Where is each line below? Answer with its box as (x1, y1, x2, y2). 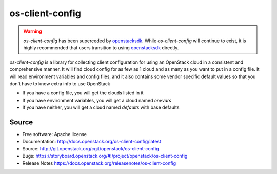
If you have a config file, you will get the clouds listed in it (22, 90, 144, 96)
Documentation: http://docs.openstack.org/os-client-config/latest (22, 139, 162, 145)
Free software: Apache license (22, 131, 87, 137)
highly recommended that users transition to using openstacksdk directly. (23, 45, 179, 51)
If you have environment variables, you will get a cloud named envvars (22, 97, 172, 103)
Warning (23, 28, 42, 34)
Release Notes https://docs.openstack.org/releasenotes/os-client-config (22, 160, 176, 166)
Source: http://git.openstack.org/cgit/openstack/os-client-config (22, 145, 159, 151)
